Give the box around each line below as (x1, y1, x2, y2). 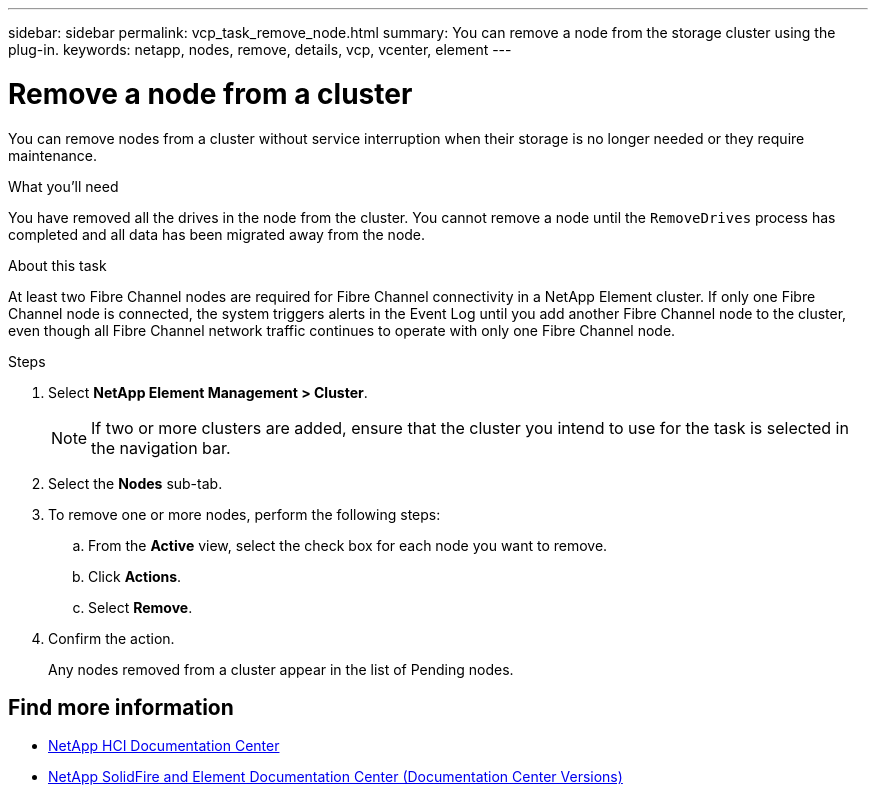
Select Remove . (88, 598, 193, 616)
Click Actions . (88, 567, 182, 585)
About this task (8, 256, 107, 274)
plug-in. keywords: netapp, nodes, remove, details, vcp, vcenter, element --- (8, 41, 512, 58)
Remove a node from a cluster (8, 76, 413, 111)
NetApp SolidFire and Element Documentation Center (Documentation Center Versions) (48, 768, 623, 786)
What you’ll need (8, 177, 119, 195)
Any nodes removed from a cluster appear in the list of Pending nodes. (48, 660, 514, 678)
